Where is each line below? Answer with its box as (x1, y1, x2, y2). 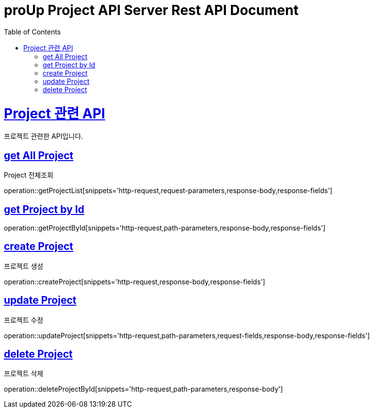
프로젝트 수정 (4, 315, 44, 324)
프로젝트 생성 (4, 262, 44, 270)
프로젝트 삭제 (4, 369, 44, 378)
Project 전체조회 (4, 171, 53, 180)
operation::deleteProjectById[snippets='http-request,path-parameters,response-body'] (4, 385, 283, 394)
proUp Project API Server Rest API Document (4, 2, 299, 18)
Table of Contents (4, 27, 61, 36)
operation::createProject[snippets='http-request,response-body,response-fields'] (4, 277, 265, 286)
